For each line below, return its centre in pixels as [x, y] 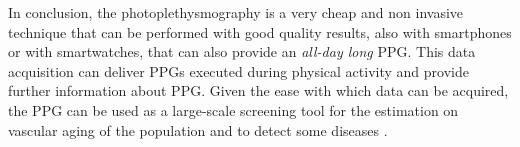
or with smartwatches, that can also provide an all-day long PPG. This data [242, 51]
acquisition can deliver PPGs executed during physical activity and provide [238, 70]
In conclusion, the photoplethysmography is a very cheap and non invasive [236, 12]
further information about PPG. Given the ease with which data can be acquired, [258, 90]
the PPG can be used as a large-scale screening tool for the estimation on [233, 109]
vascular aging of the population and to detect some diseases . [198, 129]
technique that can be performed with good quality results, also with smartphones [260, 31]
